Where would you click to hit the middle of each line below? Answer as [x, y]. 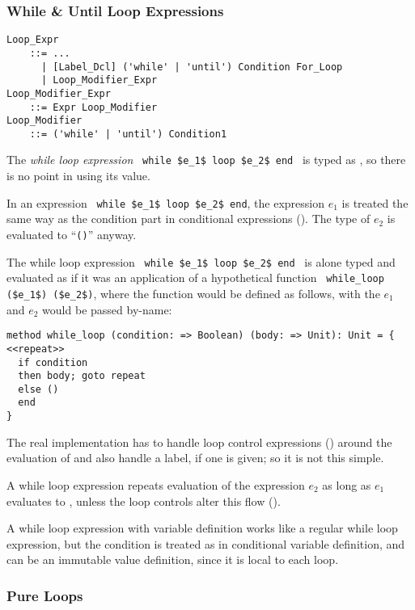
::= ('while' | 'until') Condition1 [128, 134]
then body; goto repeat [82, 376]
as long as [347, 484]
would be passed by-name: [107, 309]
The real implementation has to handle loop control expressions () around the [199, 442]
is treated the [375, 202]
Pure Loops [45, 595]
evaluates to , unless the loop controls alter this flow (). [144, 501]
